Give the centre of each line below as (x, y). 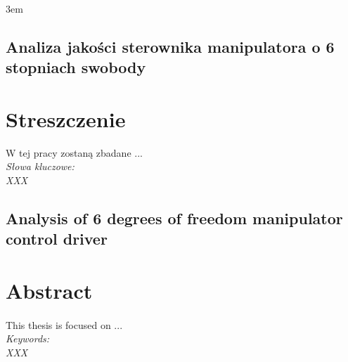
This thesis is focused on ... (64, 324)
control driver (57, 239)
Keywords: (28, 338)
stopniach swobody (76, 67)
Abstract (49, 291)
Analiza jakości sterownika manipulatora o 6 (170, 46)
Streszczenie (66, 118)
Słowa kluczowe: (40, 166)
